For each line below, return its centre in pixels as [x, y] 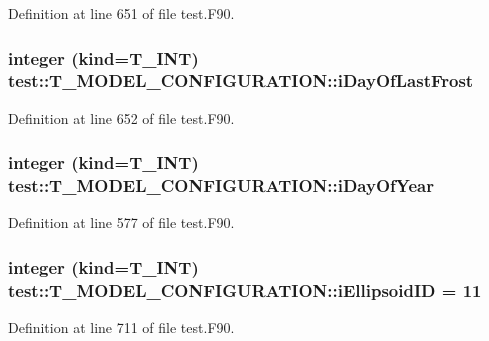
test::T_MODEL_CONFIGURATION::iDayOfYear [221, 185]
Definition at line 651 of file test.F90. [121, 13]
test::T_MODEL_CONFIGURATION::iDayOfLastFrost [241, 80]
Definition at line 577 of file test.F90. [121, 222]
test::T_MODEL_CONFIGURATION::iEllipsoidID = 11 [245, 289]
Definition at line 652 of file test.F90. [121, 117]
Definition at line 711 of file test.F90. [121, 327]
